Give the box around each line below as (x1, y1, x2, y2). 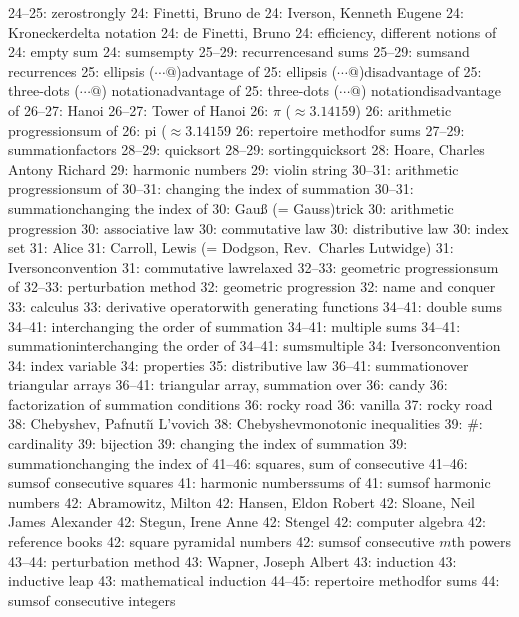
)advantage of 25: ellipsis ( (176, 60, 338, 81)
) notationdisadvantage (360, 80, 502, 101)
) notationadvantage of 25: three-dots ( (101, 80, 340, 101)
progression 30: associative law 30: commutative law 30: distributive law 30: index (8, 217, 509, 238)
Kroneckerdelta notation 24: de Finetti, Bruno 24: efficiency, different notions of (8, 21, 497, 42)
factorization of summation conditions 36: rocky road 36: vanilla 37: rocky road (8, 393, 493, 414)
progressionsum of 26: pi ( (8, 119, 167, 140)
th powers (451, 531, 512, 552)
